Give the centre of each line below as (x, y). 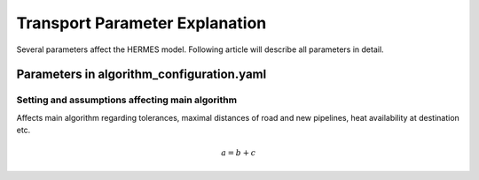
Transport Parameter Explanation (141, 23)
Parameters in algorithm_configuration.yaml (141, 75)
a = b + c (238, 153)
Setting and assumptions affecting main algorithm (127, 100)
